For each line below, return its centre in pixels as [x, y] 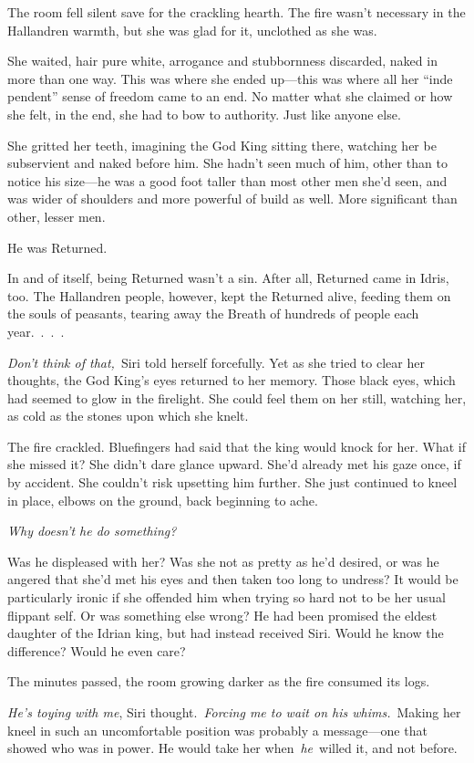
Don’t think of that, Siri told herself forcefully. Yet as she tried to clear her [216, 362]
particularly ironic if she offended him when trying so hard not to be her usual [227, 597]
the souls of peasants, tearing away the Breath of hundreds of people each [213, 314]
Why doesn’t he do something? [92, 531]
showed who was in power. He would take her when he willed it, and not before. [232, 748]
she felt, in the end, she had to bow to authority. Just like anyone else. [204, 114]
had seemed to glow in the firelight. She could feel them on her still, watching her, [237, 397]
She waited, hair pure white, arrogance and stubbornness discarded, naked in [222, 61]
